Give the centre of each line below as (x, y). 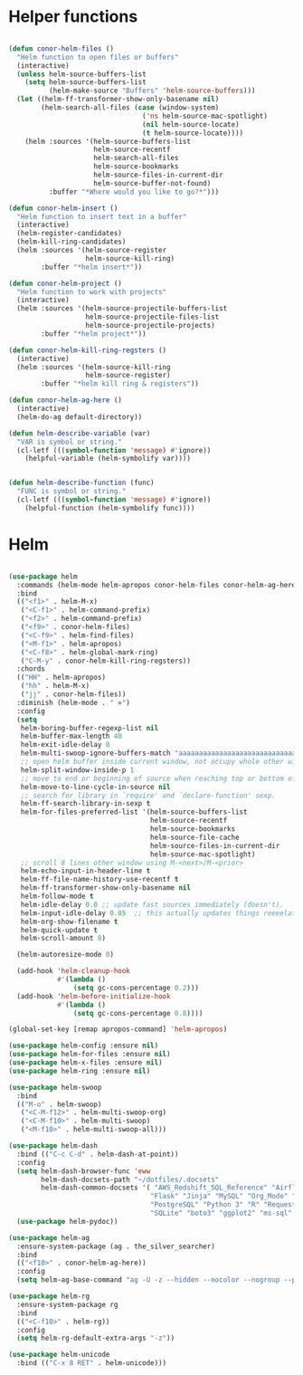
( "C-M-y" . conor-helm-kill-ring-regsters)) (106, 661)
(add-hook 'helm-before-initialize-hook (94, 996)
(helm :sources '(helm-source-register (92, 251)
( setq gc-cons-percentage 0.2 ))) (136, 988)
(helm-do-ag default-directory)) (80, 417)
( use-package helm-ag (49, 1237)
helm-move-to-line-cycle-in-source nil (95, 787)
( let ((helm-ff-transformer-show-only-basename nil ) (118, 100)
